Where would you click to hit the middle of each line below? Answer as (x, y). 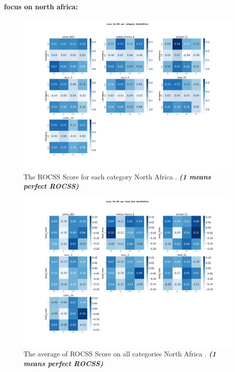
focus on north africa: (41, 6)
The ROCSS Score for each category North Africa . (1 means (117, 176)
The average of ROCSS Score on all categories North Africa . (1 (120, 354)
